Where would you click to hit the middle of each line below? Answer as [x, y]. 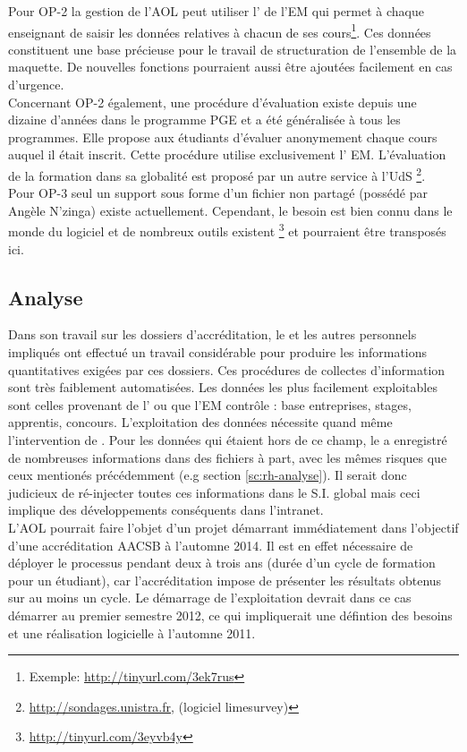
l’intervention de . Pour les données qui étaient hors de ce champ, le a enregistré [228, 440]
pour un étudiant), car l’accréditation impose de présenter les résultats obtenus [225, 580]
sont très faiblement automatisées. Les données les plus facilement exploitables [223, 387]
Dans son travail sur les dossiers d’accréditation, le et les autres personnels [212, 334]
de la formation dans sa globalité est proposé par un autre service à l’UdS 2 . [217, 174]
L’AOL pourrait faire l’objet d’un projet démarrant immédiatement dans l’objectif [233, 528]
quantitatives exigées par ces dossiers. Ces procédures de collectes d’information [227, 369]
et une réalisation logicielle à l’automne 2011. [132, 632]
